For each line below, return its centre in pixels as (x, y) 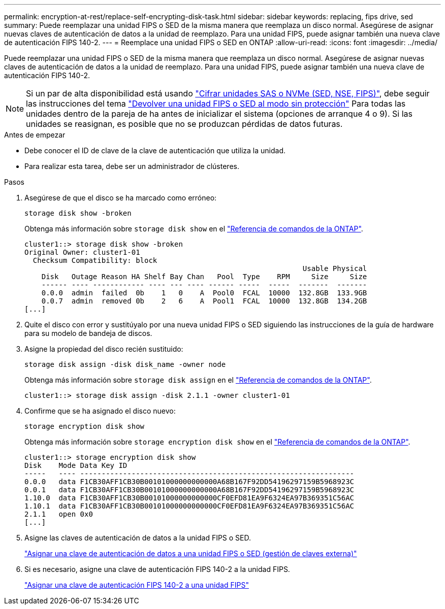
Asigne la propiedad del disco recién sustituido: (104, 349)
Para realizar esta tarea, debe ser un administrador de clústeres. (132, 166)
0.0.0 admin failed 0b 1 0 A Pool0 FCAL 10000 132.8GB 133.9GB (204, 293)
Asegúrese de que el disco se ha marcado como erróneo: (121, 198)
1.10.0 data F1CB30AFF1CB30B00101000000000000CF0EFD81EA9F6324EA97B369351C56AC (189, 498)
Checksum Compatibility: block (95, 260)
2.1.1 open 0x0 (59, 514)
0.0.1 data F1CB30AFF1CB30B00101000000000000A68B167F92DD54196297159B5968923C (189, 490)
